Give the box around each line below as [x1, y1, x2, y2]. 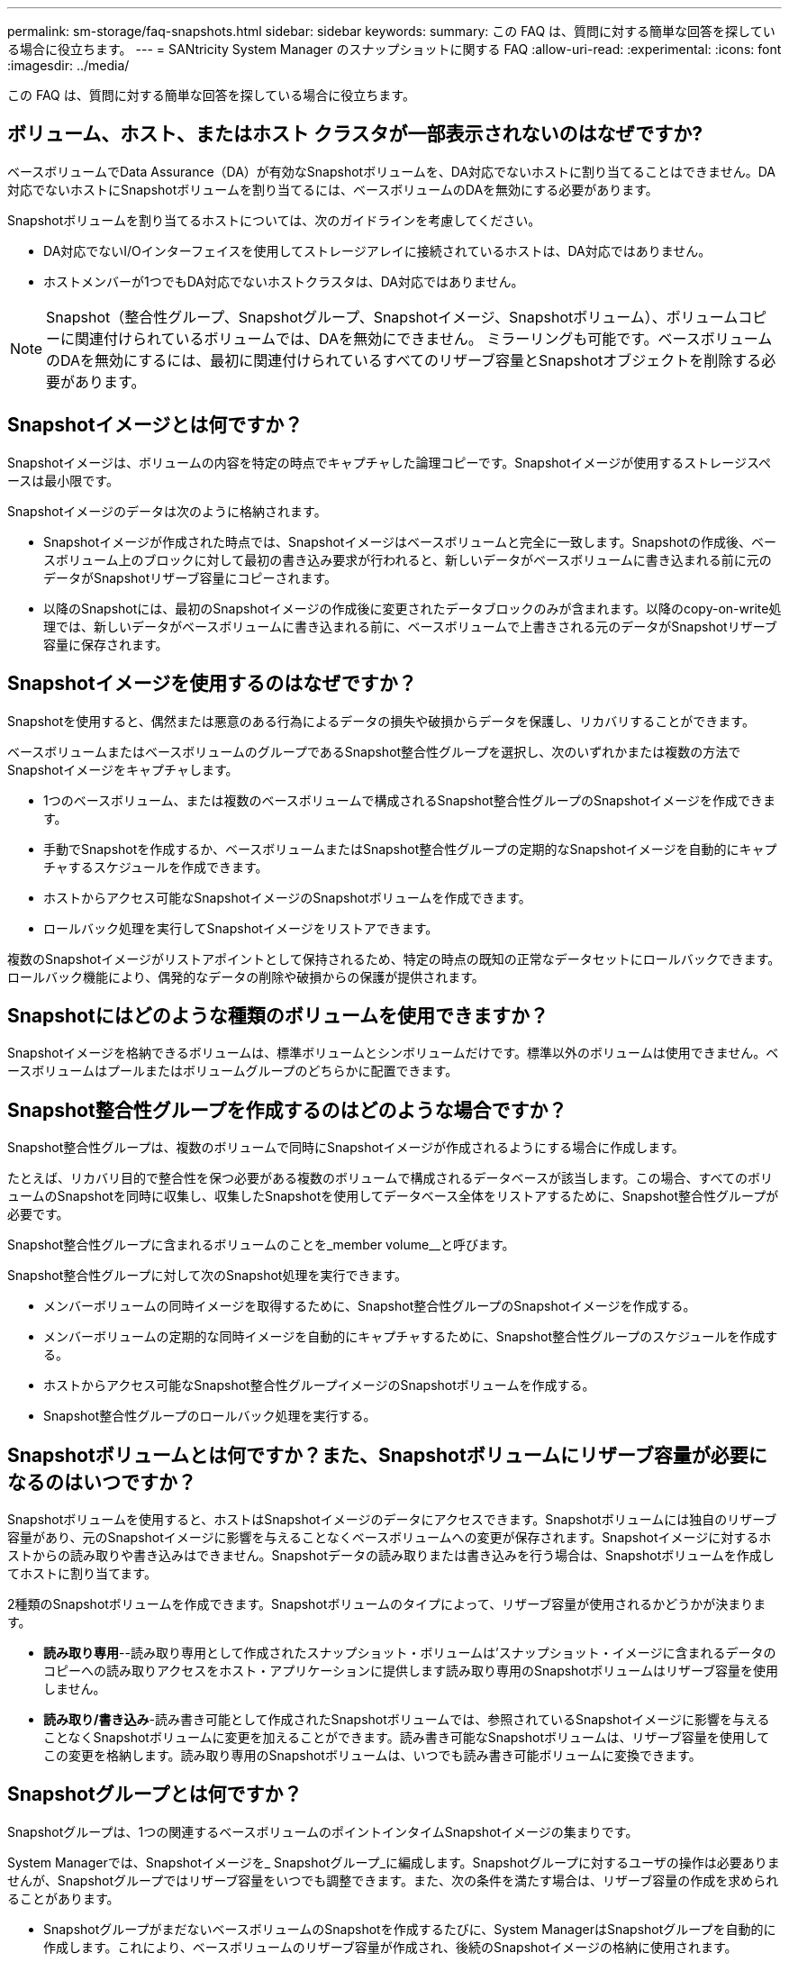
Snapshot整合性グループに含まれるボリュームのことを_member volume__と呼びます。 [7, 1237, 515, 1253]
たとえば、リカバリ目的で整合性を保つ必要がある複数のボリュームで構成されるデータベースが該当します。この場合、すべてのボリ [7, 1170, 773, 1186]
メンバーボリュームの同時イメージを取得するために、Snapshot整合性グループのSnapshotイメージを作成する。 [43, 1298, 696, 1314]
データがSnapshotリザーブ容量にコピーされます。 [43, 569, 338, 586]
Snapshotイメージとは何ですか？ [7, 413, 304, 437]
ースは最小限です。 [7, 472, 119, 488]
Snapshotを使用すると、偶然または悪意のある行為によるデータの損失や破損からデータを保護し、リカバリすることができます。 [7, 713, 755, 729]
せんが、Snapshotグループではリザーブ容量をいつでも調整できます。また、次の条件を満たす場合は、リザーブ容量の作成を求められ [7, 1872, 779, 1888]
